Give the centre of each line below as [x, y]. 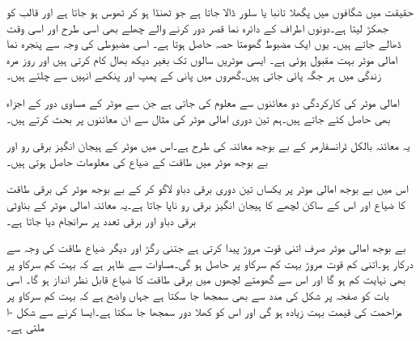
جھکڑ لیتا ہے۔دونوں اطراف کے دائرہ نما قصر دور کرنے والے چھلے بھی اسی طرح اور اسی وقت [198, 27]
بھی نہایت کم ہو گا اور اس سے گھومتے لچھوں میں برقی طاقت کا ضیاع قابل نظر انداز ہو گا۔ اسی [206, 279]
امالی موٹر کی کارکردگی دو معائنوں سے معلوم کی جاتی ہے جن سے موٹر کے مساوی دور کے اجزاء [203, 102]
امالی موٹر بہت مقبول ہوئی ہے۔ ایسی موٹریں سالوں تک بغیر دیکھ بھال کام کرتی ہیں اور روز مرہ [202, 59]
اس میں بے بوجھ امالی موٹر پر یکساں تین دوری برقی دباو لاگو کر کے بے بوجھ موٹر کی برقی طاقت [208, 188]
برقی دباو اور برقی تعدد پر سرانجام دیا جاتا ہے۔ [101, 220]
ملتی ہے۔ [25, 327]
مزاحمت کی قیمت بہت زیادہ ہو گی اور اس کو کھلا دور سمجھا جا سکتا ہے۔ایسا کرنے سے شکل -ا [204, 311]
